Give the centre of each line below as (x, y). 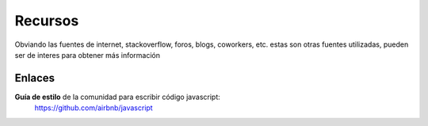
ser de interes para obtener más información (88, 55)
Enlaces (35, 78)
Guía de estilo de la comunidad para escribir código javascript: (118, 97)
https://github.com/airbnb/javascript (94, 108)
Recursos (47, 21)
